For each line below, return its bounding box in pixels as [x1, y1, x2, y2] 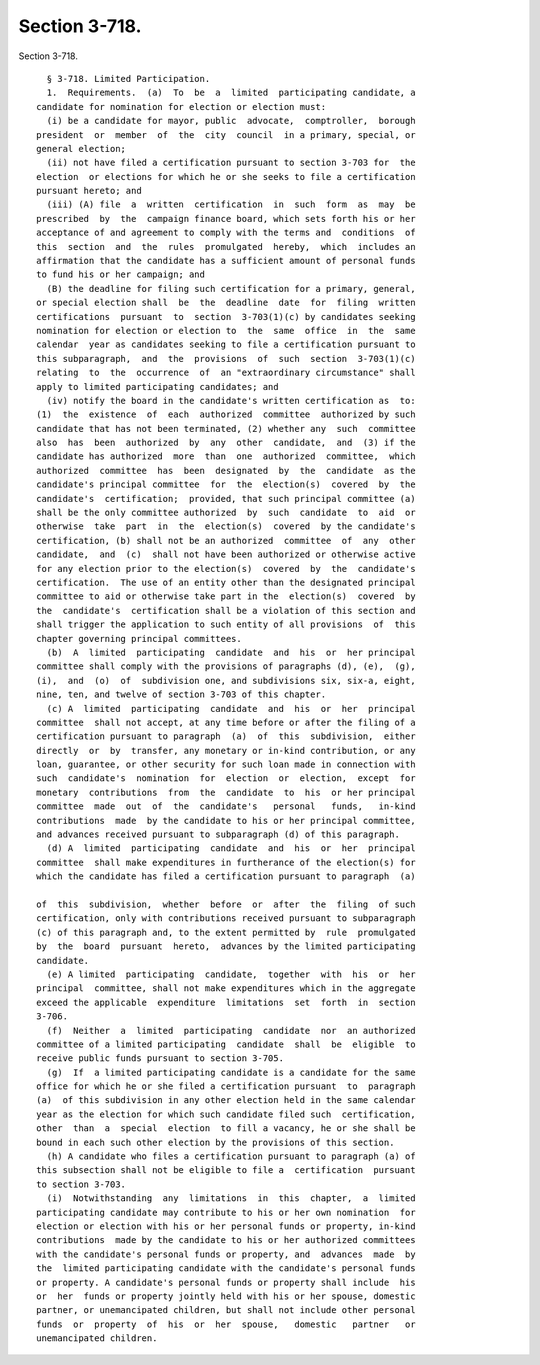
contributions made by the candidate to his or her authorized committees [36, 1235, 416, 1246]
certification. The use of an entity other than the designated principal [36, 577, 416, 588]
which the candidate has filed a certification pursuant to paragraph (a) [36, 871, 416, 882]
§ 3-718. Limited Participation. [46, 73, 211, 84]
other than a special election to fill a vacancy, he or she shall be [36, 1123, 416, 1134]
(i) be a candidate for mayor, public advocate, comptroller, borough [46, 115, 416, 127]
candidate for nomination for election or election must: [36, 101, 327, 112]
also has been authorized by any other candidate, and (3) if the [36, 437, 416, 449]
